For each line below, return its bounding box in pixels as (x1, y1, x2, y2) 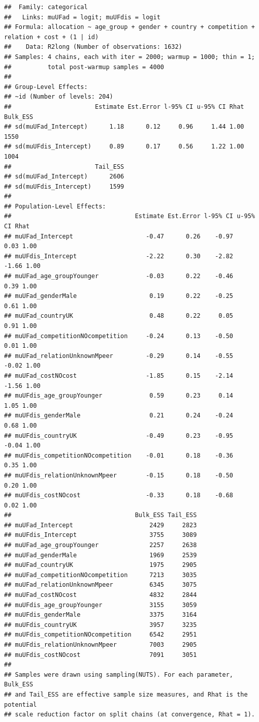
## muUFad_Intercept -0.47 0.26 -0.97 (4, 232, 234, 240)
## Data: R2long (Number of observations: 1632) (4, 43, 182, 51)
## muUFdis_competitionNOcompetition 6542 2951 (4, 631, 197, 639)
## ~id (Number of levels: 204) (4, 93, 113, 101)
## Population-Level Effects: (4, 202, 106, 210)
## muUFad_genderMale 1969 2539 (4, 551, 197, 559)
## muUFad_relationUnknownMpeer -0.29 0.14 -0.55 (4, 352, 234, 359)
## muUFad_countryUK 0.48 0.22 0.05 (4, 312, 234, 320)
